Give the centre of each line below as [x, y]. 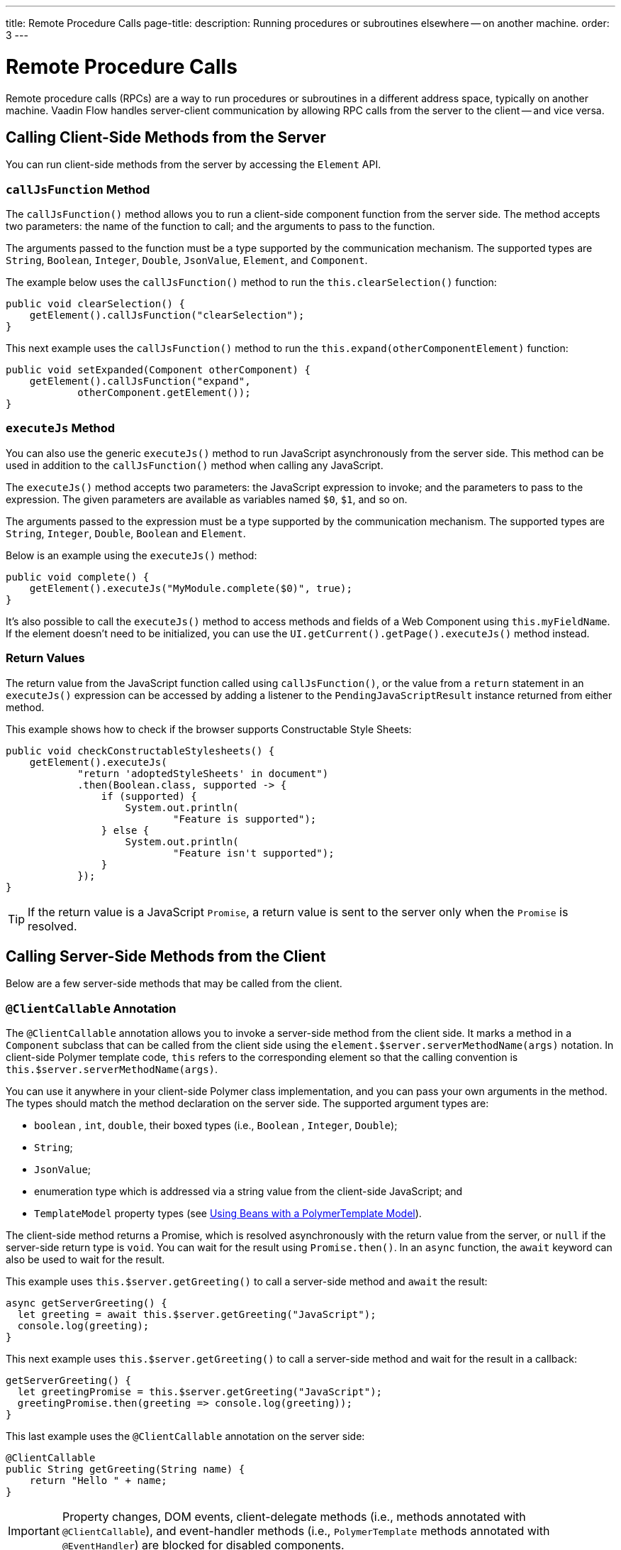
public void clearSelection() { [95, 304]
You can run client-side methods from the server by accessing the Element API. [194, 165]
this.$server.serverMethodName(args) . [112, 1070]
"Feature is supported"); [245, 819]
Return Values [45, 658]
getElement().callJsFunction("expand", [140, 381]
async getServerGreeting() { [86, 1303]
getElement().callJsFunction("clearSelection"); [167, 315]
